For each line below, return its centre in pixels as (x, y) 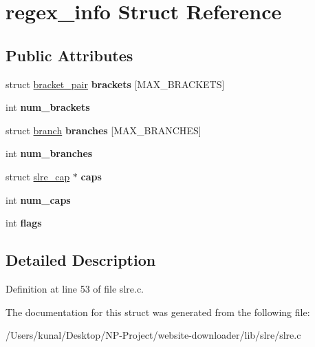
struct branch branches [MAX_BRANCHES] (104, 130)
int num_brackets (48, 107)
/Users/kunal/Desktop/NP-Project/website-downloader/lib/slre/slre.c (153, 335)
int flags (24, 223)
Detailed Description (81, 260)
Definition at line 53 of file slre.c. (75, 288)
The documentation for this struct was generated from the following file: (158, 312)
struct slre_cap (38, 176)
